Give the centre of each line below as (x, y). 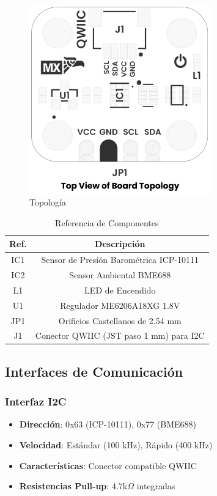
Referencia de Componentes (107, 222)
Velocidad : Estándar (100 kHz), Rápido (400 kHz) (116, 445)
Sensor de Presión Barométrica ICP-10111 (120, 260)
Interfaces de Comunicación (94, 371)
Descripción (120, 244)
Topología (48, 202)
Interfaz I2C (36, 402)
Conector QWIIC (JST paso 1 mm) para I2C (120, 335)
